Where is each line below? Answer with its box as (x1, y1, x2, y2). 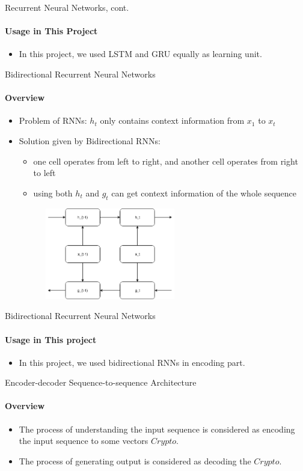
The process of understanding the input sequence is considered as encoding (19, 422, 295, 435)
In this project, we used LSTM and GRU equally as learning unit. (19, 47, 262, 60)
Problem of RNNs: (19, 114, 87, 127)
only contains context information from (100, 114, 245, 127)
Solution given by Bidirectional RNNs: (19, 134, 161, 147)
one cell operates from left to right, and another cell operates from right (33, 154, 298, 167)
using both (33, 186, 73, 199)
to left (33, 166, 56, 179)
